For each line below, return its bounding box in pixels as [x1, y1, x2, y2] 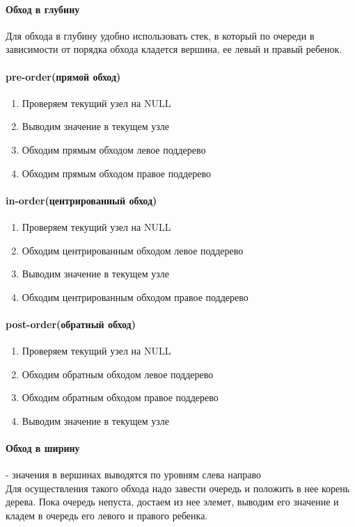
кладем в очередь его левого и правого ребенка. [6, 508, 208, 523]
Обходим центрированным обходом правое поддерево [22, 289, 248, 304]
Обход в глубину [6, 1, 80, 16]
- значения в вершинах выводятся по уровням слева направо [6, 467, 261, 482]
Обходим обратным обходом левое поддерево [22, 366, 214, 381]
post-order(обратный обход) [6, 316, 136, 331]
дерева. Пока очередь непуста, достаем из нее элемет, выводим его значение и [6, 494, 339, 509]
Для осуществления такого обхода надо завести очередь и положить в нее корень [6, 480, 350, 495]
